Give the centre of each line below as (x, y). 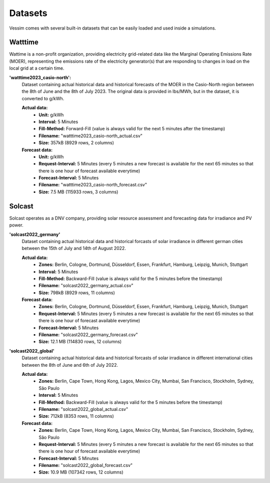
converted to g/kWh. (43, 98)
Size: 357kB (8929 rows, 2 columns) (76, 143)
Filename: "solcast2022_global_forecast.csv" (86, 465)
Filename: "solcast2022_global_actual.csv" (83, 409)
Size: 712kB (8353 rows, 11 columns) (76, 416)
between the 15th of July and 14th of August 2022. (74, 249)
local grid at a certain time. (37, 68)
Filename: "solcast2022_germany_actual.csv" (86, 286)
